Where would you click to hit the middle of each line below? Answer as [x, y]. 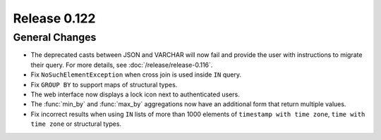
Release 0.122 [54, 18]
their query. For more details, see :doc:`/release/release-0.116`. [122, 65]
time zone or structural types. [76, 124]
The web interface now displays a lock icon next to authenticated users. [135, 94]
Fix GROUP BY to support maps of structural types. [104, 84]
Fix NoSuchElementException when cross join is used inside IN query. [136, 75]
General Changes [55, 37]
